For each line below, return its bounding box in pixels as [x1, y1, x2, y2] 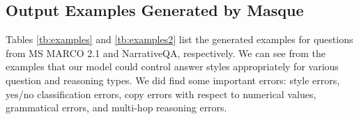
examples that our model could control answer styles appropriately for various [6, 59, 339, 74]
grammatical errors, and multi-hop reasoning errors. [6, 100, 227, 115]
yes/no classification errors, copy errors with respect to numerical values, [6, 86, 316, 101]
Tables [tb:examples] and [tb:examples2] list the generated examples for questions [6, 32, 353, 47]
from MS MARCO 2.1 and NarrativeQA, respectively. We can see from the [6, 45, 326, 60]
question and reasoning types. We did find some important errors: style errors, [6, 72, 340, 87]
